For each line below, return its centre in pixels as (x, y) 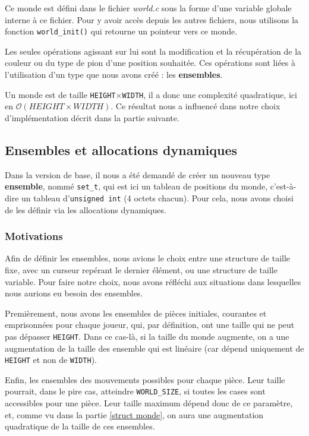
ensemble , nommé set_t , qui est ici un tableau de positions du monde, (136, 186)
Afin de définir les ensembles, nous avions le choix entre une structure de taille (148, 258)
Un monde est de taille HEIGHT (60, 94)
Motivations (34, 236)
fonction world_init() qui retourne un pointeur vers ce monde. (121, 31)
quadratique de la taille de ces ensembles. (80, 426)
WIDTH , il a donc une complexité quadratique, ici (209, 94)
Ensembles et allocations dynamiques (121, 149)
